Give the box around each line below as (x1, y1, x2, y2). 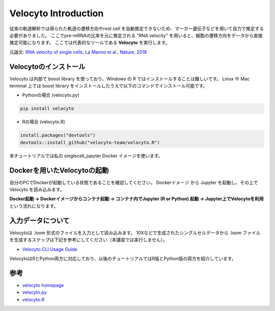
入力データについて (9, 216, 70, 225)
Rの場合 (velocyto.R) (22, 119, 66, 125)
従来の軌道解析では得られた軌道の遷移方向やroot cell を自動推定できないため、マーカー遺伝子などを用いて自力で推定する (9, 25, 264, 32)
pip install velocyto (20, 106, 74, 111)
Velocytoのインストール (9, 62, 86, 71)
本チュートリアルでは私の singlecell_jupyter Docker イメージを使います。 (9, 153, 163, 159)
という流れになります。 (9, 203, 59, 209)
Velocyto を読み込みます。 (9, 186, 65, 193)
